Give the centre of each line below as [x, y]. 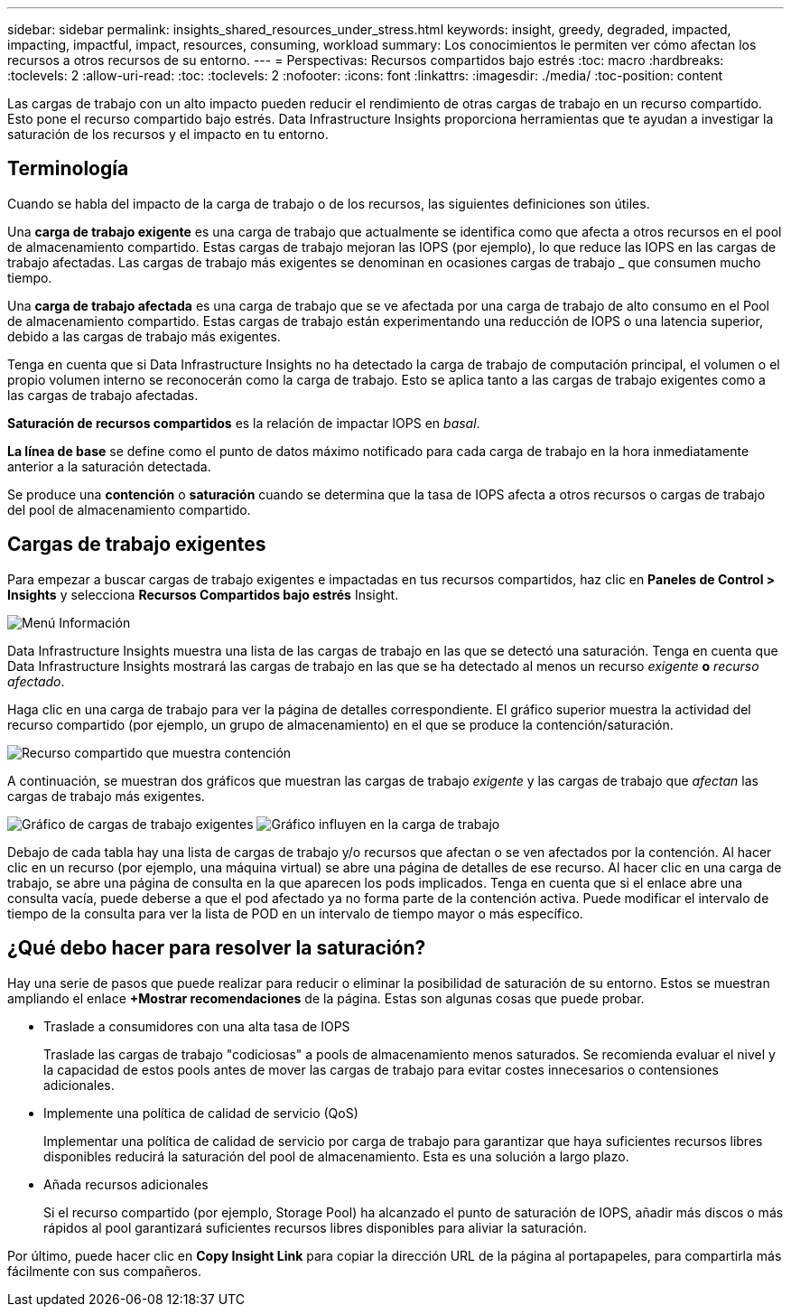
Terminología [68, 169]
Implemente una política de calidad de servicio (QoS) [201, 1113]
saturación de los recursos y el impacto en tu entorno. [168, 134]
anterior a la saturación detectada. [109, 466]
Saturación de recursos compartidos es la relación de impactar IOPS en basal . [244, 423]
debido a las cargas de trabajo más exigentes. [144, 336]
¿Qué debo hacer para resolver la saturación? [217, 948]
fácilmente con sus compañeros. [104, 1271]
